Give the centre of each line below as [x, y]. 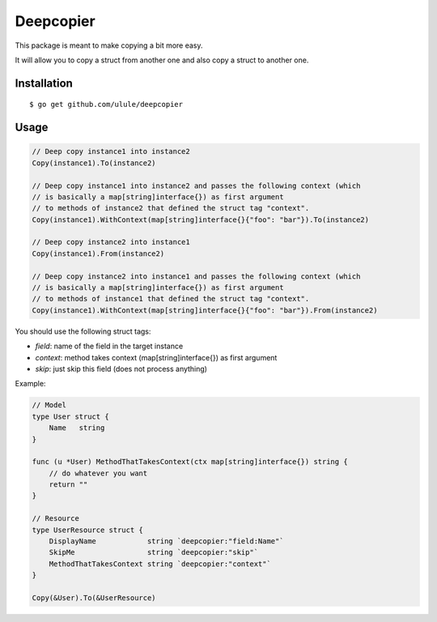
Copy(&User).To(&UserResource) [94, 598]
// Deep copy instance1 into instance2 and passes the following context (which [196, 185]
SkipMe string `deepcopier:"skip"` [154, 552]
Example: [30, 384]
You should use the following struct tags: [83, 331]
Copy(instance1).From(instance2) [98, 253]
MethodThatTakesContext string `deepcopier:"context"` [160, 564]
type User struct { [70, 416]
